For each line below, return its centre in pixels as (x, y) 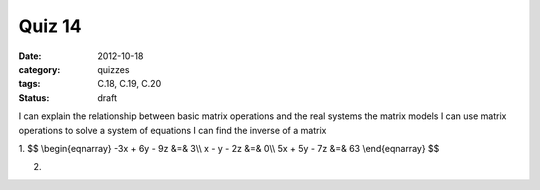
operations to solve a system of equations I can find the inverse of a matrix (172, 130)
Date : (30, 56)
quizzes (113, 69)
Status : (34, 97)
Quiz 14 (50, 26)
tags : (29, 84)
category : (39, 69)
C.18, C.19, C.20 (129, 84)
